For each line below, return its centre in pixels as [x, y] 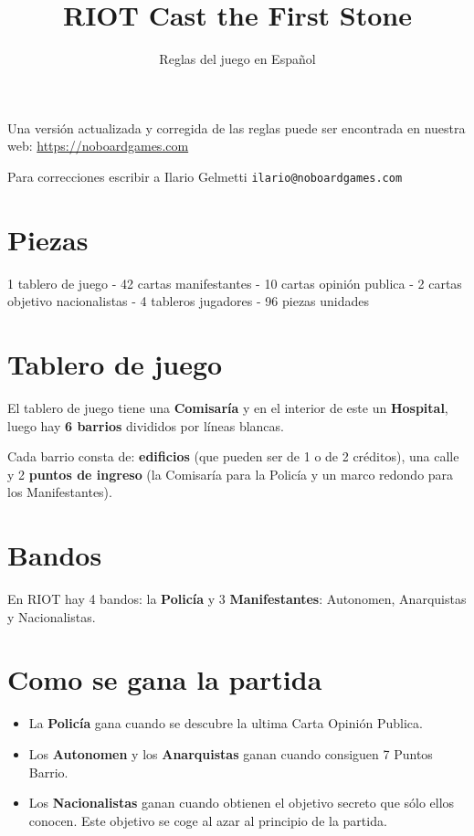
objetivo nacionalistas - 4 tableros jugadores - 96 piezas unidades [189, 301]
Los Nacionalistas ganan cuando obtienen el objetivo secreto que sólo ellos [242, 803]
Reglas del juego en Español [237, 59]
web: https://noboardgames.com [98, 146]
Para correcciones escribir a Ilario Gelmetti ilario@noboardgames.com [205, 176]
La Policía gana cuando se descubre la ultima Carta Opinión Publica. [226, 723]
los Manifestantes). [60, 492]
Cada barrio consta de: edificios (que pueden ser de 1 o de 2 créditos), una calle [233, 456]
